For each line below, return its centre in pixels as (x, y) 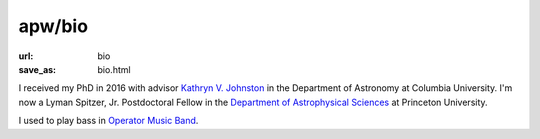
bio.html (114, 69)
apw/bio (53, 26)
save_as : (37, 69)
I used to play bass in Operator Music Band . (108, 121)
